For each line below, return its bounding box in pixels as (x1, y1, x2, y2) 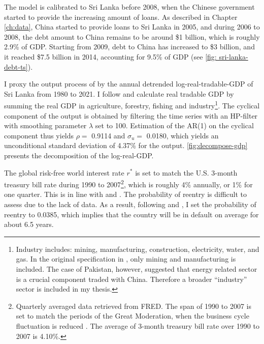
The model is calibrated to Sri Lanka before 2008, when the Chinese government (4, 2, 255, 12)
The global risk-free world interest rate (4, 167, 124, 178)
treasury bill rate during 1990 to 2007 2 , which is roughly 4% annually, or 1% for (4, 178, 253, 189)
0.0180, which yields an (146, 130, 219, 140)
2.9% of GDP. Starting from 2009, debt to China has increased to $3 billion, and (4, 41, 255, 52)
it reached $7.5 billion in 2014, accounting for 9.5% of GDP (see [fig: (4, 51, 217, 62)
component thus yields (4, 130, 74, 140)
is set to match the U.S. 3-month (135, 167, 238, 178)
